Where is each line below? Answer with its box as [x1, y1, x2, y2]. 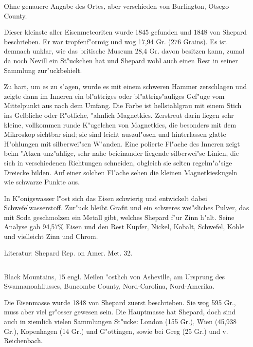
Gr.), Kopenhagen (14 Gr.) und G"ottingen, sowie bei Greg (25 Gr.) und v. [4, 326, 228, 336]
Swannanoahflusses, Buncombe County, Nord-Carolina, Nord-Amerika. [4, 281, 215, 291]
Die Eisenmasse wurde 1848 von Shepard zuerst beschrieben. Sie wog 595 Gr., [4, 297, 236, 307]
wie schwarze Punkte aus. [4, 177, 80, 187]
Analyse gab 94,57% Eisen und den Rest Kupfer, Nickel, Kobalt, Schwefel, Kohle [4, 221, 245, 232]
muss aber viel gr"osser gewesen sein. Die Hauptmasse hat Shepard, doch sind [4, 307, 236, 317]
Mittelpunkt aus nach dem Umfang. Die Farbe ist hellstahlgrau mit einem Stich [4, 100, 242, 110]
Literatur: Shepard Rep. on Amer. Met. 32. [4, 247, 133, 257]
